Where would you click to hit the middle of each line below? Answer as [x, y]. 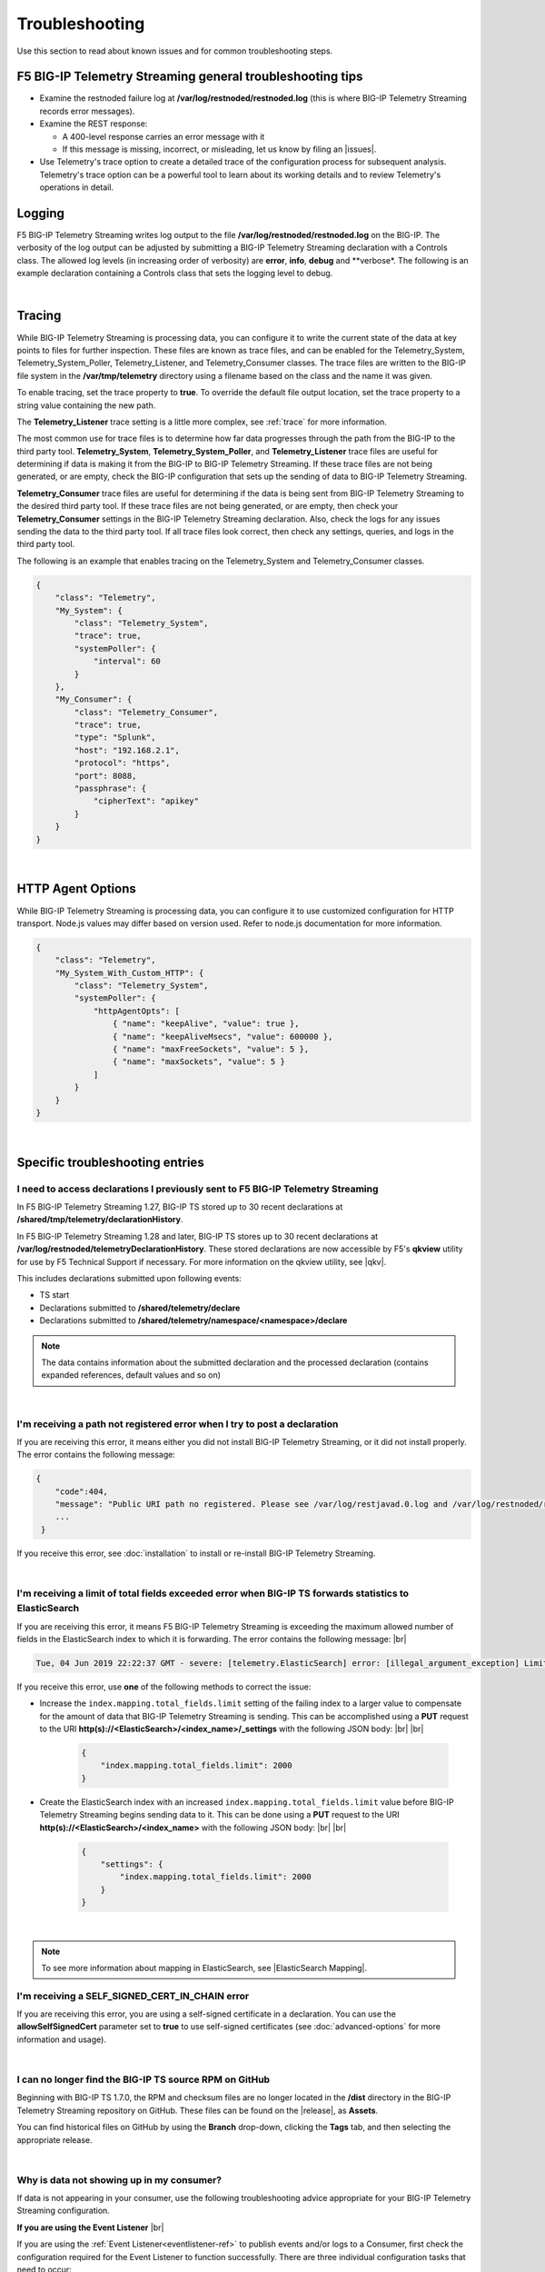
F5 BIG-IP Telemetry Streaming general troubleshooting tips [190, 77]
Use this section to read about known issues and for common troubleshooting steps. [175, 51]
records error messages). [87, 111]
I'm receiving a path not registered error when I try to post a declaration [178, 1424]
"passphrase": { [110, 789]
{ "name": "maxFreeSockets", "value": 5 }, [211, 1049]
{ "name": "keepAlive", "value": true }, [206, 1024]
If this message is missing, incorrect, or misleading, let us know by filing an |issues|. [219, 149]
